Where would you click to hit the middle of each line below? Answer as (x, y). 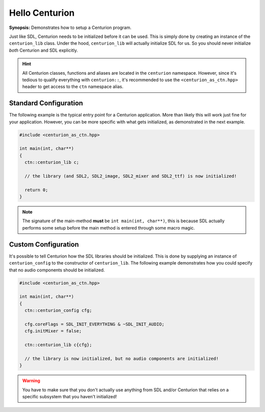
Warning (31, 381)
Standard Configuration (46, 103)
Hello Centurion (42, 13)
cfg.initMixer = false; (53, 331)
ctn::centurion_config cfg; (58, 310)
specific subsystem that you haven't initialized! (70, 396)
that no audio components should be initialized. (57, 270)
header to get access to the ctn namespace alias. (73, 87)
